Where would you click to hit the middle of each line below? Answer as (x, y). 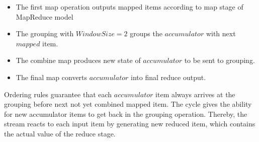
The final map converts (52, 77)
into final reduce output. (168, 77)
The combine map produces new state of (78, 60)
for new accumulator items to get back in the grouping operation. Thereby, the (126, 114)
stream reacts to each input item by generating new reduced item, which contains (130, 124)
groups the (146, 33)
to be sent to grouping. (220, 60)
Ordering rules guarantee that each (58, 94)
